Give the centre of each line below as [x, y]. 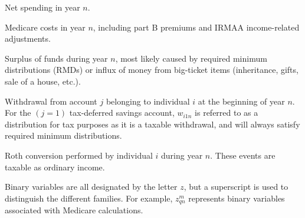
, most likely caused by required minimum [191, 58]
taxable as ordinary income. [55, 167]
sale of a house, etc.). [43, 81]
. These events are [243, 155]
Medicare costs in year [45, 27]
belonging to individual [148, 101]
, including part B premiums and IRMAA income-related [196, 27]
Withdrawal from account [51, 101]
